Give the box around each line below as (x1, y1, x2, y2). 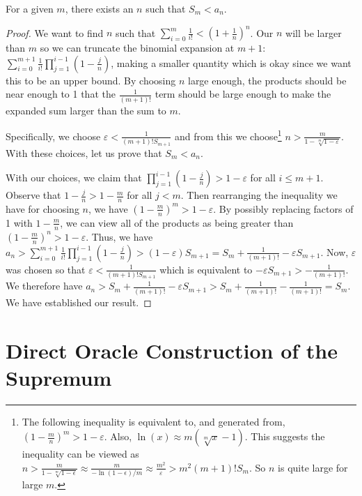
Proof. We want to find (6, 25, 104, 40)
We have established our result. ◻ (6, 294, 152, 309)
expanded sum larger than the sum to (6, 103, 166, 117)
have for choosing (6, 201, 79, 216)
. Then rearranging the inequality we (180, 188, 338, 202)
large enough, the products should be (187, 73, 347, 87)
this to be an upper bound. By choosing (6, 73, 176, 87)
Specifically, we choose (6, 128, 101, 143)
